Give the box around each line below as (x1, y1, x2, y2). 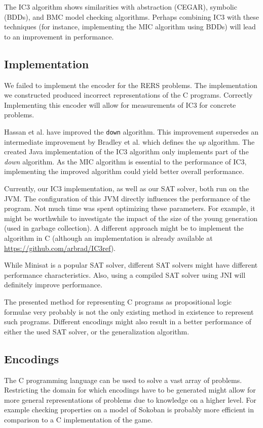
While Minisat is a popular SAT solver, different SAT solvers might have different (4, 260, 258, 270)
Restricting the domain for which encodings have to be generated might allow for (4, 384, 256, 395)
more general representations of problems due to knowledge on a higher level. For (4, 394, 256, 405)
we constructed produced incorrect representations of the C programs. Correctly (4, 90, 253, 100)
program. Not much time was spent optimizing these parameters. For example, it (4, 203, 255, 213)
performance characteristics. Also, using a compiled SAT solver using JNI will (4, 269, 246, 280)
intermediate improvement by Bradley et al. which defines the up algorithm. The (4, 136, 255, 147)
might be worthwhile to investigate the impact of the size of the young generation (4, 212, 257, 223)
